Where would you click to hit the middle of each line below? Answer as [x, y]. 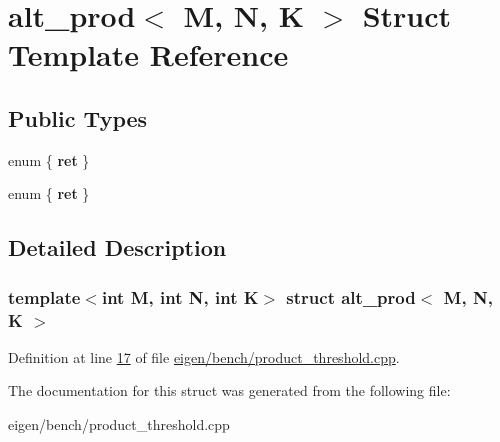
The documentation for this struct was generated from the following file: [229, 390]
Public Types [78, 117]
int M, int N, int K [180, 296]
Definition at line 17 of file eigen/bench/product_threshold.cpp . [204, 356]
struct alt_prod [351, 296]
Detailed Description [117, 247]
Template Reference [148, 54]
